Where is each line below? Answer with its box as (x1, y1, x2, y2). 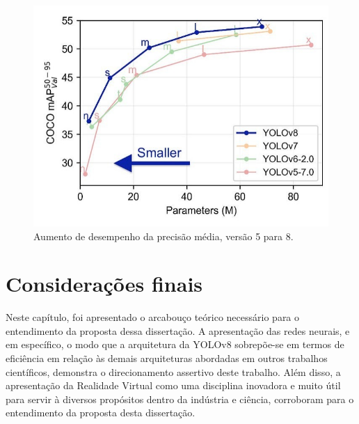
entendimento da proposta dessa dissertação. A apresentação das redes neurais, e (6, 323, 350, 338)
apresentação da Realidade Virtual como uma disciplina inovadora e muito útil (6, 378, 341, 393)
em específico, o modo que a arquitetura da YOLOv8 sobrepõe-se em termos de (6, 337, 344, 352)
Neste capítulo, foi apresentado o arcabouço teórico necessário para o (6, 310, 300, 324)
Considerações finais (6, 269, 203, 298)
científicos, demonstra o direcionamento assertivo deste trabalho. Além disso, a (6, 364, 341, 379)
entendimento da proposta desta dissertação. (6, 405, 196, 420)
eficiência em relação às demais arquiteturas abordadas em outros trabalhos (6, 351, 328, 366)
